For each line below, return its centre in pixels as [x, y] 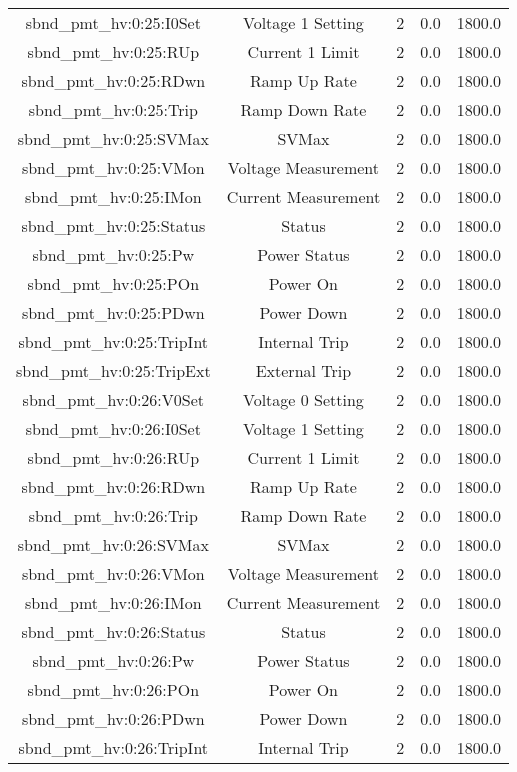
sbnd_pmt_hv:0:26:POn [113, 689]
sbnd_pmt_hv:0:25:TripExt [113, 370]
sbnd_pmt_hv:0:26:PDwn [113, 718]
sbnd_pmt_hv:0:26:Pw [113, 660]
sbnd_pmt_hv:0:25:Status [113, 225]
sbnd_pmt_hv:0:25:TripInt [113, 341]
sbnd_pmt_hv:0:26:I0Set [113, 428]
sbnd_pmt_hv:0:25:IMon [113, 196]
